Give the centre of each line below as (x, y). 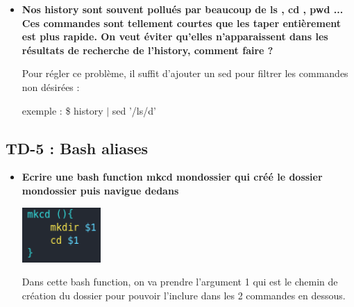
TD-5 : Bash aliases (77, 148)
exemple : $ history (62, 110)
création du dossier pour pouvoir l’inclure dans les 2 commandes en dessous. (184, 295)
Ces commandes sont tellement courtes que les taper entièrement (182, 23)
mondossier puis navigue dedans (100, 190)
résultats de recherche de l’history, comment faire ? (147, 50)
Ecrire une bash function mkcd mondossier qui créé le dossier (172, 177)
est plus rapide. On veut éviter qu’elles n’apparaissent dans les (175, 36)
